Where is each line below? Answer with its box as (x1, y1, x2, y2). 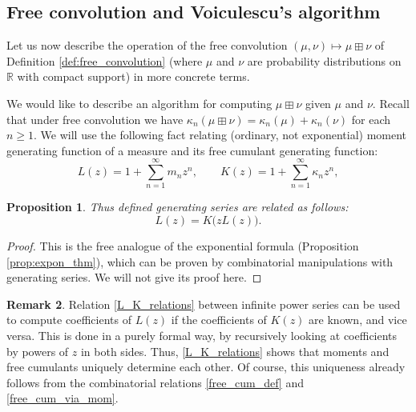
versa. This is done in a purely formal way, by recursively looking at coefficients (6, 327, 398, 344)
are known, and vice (309, 311, 407, 328)
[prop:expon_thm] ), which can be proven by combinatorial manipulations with (6, 253, 394, 270)
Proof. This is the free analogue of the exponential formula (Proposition (6, 238, 359, 254)
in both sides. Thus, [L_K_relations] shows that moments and (80, 342, 390, 359)
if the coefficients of (171, 311, 267, 328)
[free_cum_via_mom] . (6, 390, 119, 406)
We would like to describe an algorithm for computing (6, 94, 273, 111)
